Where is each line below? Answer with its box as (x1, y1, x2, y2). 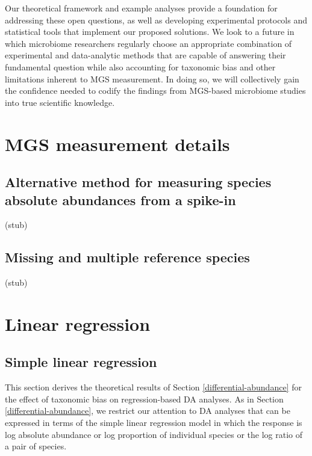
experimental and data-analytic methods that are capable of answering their (5, 49, 286, 61)
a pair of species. (5, 440, 67, 452)
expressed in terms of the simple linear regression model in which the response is (5, 416, 302, 429)
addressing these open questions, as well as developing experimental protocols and (5, 13, 307, 26)
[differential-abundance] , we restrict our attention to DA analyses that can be (5, 404, 290, 417)
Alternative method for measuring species (5, 173, 272, 191)
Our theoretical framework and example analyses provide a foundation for (5, 2, 278, 14)
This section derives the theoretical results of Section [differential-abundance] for (5, 381, 302, 393)
